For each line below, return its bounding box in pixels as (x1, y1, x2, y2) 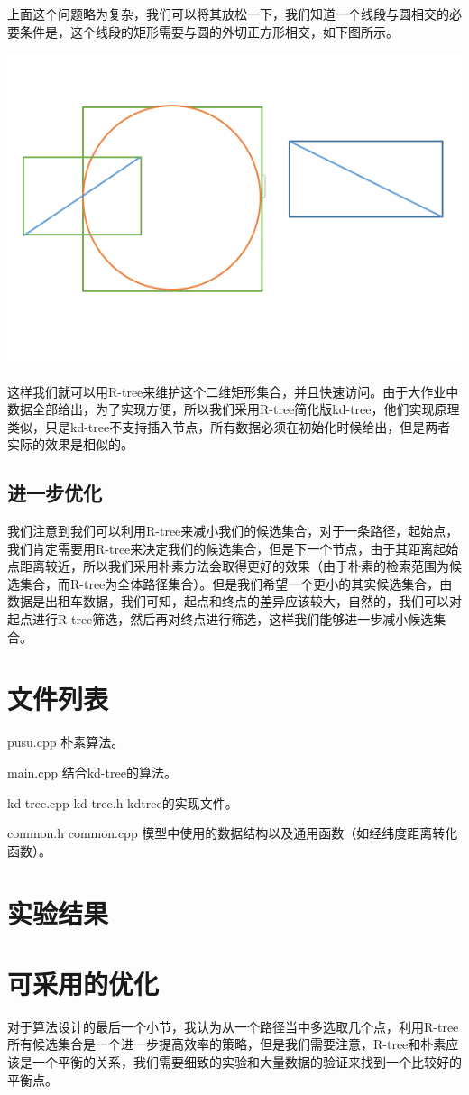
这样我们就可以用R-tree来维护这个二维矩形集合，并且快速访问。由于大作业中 (7, 382, 459, 400)
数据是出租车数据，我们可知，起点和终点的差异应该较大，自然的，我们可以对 (7, 592, 462, 611)
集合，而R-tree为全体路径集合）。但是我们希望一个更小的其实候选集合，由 (19, 574, 453, 593)
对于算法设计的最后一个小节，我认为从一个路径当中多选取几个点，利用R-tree (7, 1017, 459, 1035)
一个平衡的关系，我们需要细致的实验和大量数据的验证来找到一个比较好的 (32, 1053, 462, 1072)
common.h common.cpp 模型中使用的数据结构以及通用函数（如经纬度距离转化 (7, 824, 458, 842)
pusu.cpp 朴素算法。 (7, 732, 124, 751)
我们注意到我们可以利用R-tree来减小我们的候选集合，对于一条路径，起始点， (7, 521, 459, 540)
